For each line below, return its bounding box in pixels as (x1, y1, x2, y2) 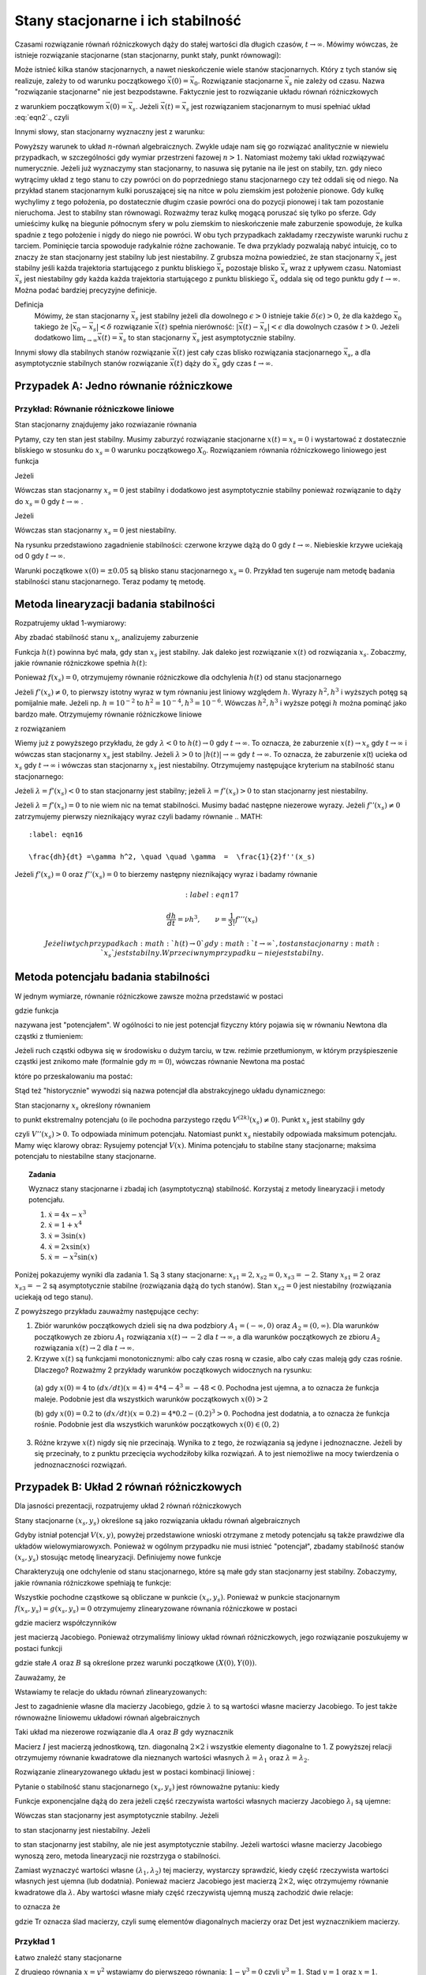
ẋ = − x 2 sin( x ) (48, 1251, 98, 1262)
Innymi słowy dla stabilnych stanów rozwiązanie (14, 348, 171, 357)
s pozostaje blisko (221, 263, 279, 274)
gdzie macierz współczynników (14, 1618, 118, 1627)
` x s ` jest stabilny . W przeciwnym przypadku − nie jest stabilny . (99, 949, 324, 960)
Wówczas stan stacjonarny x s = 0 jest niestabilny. (14, 525, 177, 537)
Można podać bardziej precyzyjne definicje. (14, 285, 158, 295)
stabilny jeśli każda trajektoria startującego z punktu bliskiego (14, 263, 215, 273)
